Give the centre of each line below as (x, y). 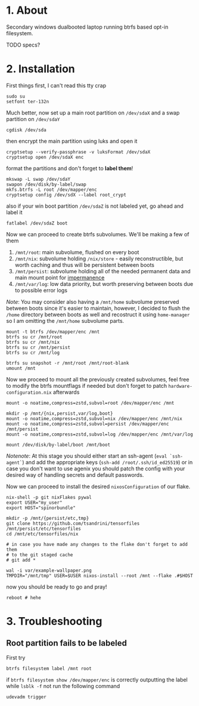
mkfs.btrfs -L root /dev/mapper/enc (52, 189)
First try (16, 658)
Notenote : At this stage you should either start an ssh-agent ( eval (87, 456)
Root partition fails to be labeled (66, 643)
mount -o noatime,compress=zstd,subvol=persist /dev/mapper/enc (88, 424)
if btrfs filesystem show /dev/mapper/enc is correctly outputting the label (97, 679)
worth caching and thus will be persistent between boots (85, 265)
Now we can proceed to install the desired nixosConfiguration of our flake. (98, 486)
